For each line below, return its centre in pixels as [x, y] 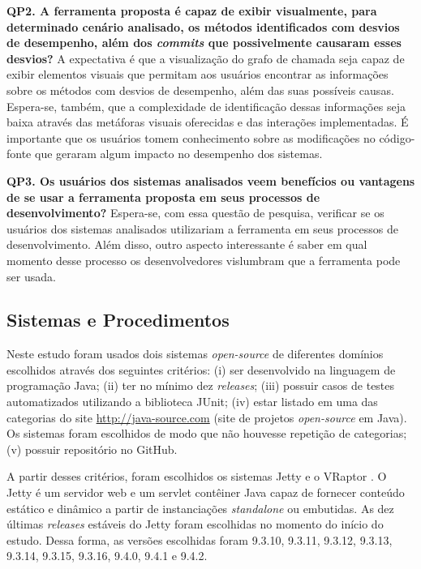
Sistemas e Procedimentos [118, 320]
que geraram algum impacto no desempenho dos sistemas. [178, 154]
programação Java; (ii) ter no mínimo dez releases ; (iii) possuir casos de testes [201, 385]
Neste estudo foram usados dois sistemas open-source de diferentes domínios [195, 354]
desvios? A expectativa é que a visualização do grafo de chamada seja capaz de [206, 58]
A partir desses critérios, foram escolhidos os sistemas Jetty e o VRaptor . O [197, 476]
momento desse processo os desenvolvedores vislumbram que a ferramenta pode [204, 260]
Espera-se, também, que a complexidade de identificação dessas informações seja [206, 106]
